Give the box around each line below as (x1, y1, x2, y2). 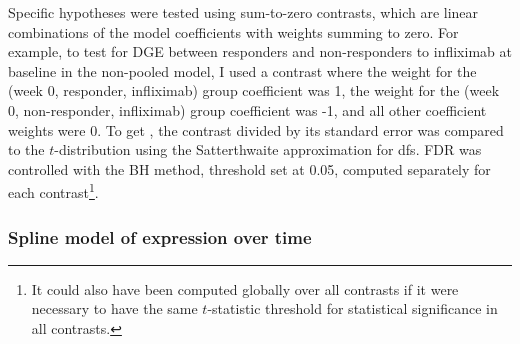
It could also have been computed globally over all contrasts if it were (31, 278, 459, 299)
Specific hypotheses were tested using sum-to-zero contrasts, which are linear (8, 2, 479, 22)
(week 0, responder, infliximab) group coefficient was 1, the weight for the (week (8, 80, 500, 101)
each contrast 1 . (8, 179, 99, 202)
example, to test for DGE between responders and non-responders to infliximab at (8, 41, 512, 62)
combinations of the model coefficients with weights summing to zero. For (8, 21, 459, 42)
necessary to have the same (31, 298, 198, 319)
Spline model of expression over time (8, 224, 312, 249)
